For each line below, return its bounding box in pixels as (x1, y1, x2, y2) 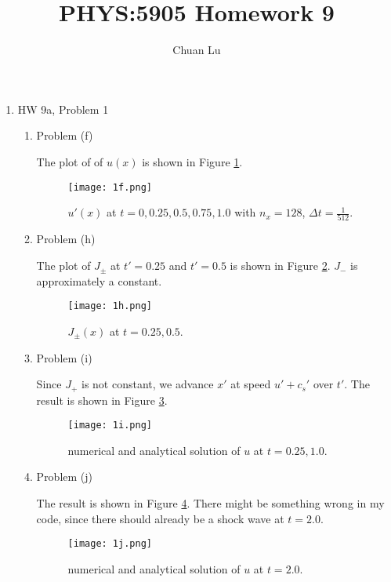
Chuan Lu (172, 42, 221, 58)
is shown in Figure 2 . (230, 257, 331, 274)
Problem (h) (36, 231, 96, 247)
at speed (230, 376, 271, 392)
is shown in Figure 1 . (142, 153, 243, 169)
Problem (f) (36, 127, 93, 144)
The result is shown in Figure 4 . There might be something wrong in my (36, 494, 385, 511)
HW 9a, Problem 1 (17, 100, 109, 117)
